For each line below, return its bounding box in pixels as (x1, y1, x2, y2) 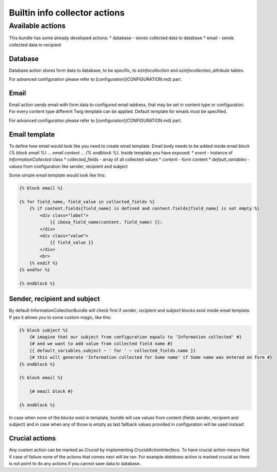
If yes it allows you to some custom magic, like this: (9, 314, 112, 320)
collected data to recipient (9, 42, 62, 48)
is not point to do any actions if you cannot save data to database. (9, 460, 141, 466)
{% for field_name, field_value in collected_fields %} (19, 199, 155, 204)
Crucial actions (9, 434, 56, 442)
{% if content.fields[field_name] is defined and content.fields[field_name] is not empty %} (29, 206, 260, 211)
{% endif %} (29, 260, 58, 266)
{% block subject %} (19, 327, 68, 333)
